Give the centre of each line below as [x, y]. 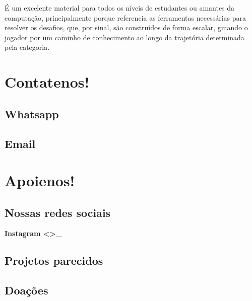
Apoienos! [40, 180]
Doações [26, 290]
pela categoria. [27, 47]
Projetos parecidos [54, 260]
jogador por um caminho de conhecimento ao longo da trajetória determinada [124, 37]
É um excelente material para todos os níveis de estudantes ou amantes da [120, 8]
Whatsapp [32, 114]
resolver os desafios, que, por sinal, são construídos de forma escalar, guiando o [126, 27]
